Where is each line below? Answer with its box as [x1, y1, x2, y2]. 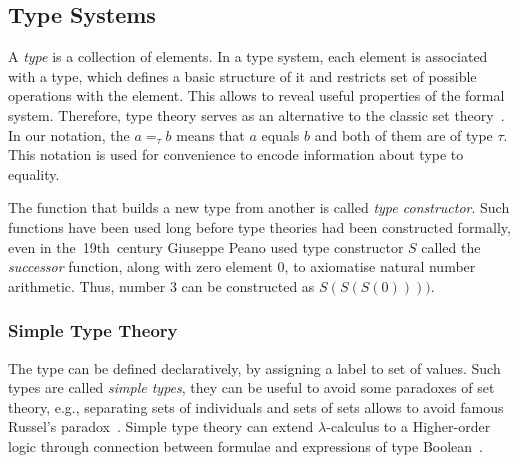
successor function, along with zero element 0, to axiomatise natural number [8, 256, 476, 277]
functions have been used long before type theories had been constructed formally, [8, 216, 511, 237]
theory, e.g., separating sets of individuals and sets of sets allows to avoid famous [8, 396, 504, 417]
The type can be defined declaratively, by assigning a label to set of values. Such [8, 357, 501, 378]
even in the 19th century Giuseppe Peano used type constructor [8, 236, 404, 257]
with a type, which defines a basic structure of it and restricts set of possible [8, 65, 477, 86]
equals [261, 124, 300, 145]
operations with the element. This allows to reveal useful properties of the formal [8, 85, 505, 106]
